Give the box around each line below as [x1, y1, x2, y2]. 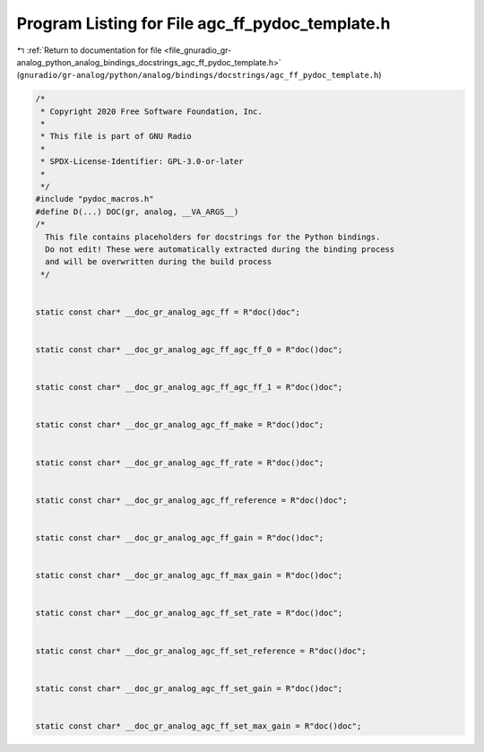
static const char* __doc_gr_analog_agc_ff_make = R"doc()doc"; [35, 419, 324, 430]
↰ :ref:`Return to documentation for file [16, 45, 162, 56]
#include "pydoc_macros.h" [35, 194, 154, 204]
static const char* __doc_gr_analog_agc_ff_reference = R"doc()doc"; [35, 495, 348, 506]
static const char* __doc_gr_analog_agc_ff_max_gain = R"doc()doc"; [35, 570, 343, 581]
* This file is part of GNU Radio [40, 131, 192, 142]
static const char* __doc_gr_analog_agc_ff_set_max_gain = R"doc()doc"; [35, 721, 362, 730]
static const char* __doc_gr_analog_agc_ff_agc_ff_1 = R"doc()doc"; [35, 382, 343, 393]
